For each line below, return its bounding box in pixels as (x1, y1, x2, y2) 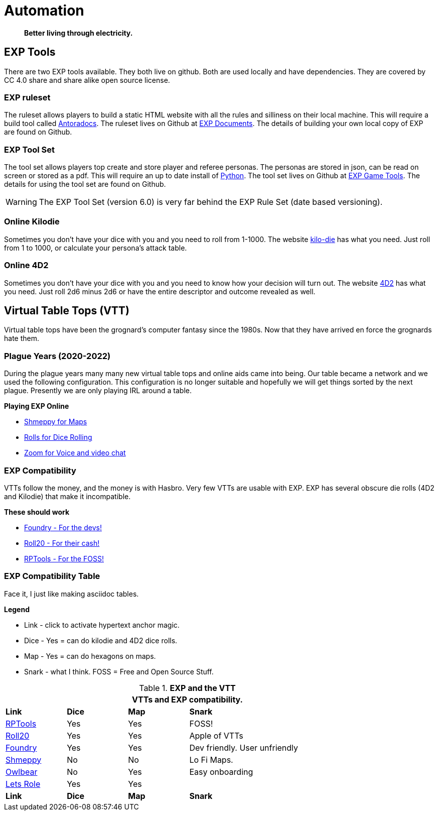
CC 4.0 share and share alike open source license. (4, 75, 170, 84)
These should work (4, 507, 70, 516)
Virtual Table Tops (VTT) (4, 304, 129, 317)
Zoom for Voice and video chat (24, 448, 126, 457)
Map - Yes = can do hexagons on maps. (24, 651, 156, 660)
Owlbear (6, 766, 38, 777)
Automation (4, 2, 84, 19)
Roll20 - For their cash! (24, 538, 100, 547)
